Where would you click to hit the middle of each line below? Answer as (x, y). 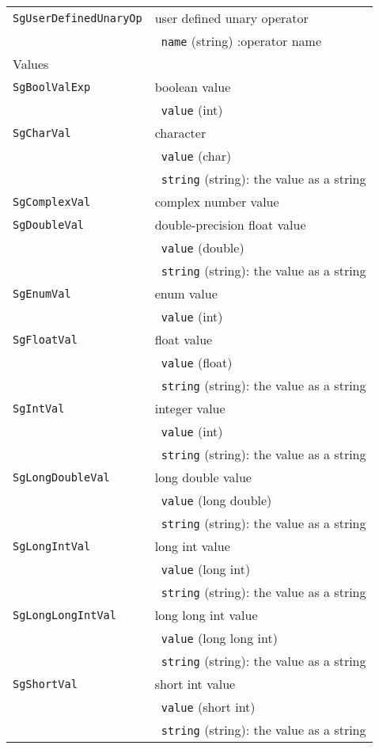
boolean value (193, 87)
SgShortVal (45, 684)
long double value (203, 477)
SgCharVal (42, 133)
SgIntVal (39, 408)
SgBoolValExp (52, 87)
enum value (186, 293)
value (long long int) (219, 638)
